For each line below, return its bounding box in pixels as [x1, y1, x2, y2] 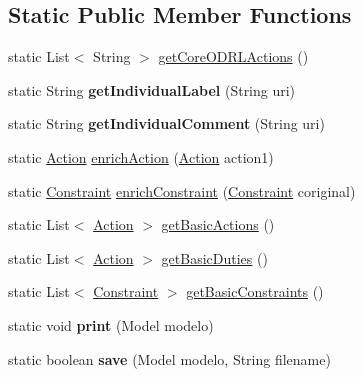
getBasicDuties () [161, 247, 268, 268]
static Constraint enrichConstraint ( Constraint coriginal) [8, 180, 356, 201]
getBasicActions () [161, 214, 275, 235]
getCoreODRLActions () [158, 46, 309, 67]
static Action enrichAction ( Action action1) [8, 146, 274, 167]
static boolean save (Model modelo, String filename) [8, 348, 331, 369]
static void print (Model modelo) [8, 314, 214, 335]
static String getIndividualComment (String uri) [8, 113, 325, 134]
